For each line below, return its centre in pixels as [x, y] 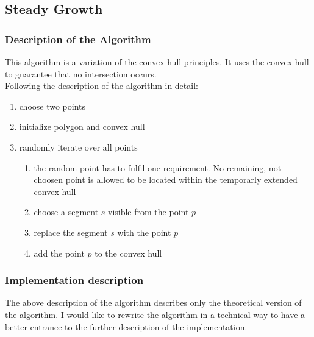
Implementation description [74, 280]
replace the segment [71, 232]
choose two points [52, 106]
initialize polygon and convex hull [82, 126]
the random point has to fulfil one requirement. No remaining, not [158, 167]
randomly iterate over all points [78, 147]
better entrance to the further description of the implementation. [126, 326]
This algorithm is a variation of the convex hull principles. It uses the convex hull [157, 62]
